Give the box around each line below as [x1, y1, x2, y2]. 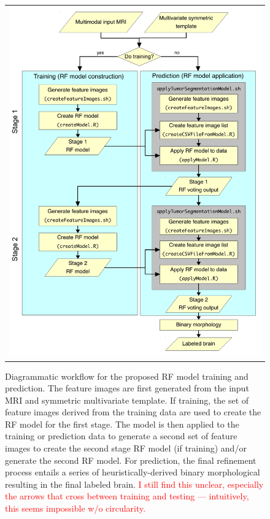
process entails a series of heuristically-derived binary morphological [5, 466, 260, 479]
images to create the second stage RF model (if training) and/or [5, 442, 247, 455]
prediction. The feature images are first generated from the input [5, 382, 249, 394]
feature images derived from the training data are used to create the [5, 406, 261, 418]
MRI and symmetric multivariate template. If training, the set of [5, 393, 249, 406]
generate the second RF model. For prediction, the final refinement [5, 453, 256, 466]
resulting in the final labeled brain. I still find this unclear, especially [5, 477, 264, 490]
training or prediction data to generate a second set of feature [5, 429, 237, 442]
